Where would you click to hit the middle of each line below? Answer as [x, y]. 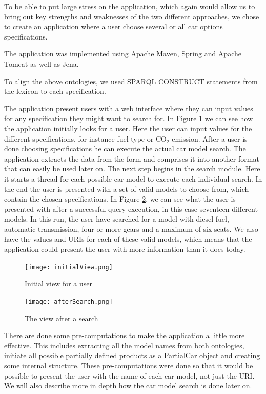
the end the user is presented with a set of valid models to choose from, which [127, 189]
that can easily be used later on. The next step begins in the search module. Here [132, 169]
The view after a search [62, 318]
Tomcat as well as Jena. [42, 63]
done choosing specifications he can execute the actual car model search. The [125, 149]
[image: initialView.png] [69, 267]
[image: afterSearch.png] [69, 301]
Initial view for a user [58, 283]
